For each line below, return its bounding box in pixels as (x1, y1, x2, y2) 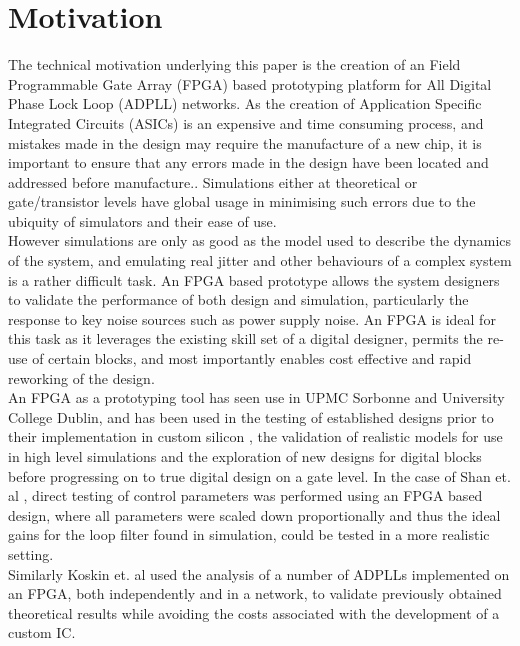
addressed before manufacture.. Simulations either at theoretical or (8, 171, 418, 192)
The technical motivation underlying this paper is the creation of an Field (8, 54, 461, 75)
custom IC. (8, 622, 76, 643)
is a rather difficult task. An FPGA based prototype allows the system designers (8, 269, 500, 290)
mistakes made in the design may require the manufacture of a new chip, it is (8, 132, 482, 153)
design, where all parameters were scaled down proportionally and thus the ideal (8, 504, 501, 525)
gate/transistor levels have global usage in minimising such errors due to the (8, 191, 476, 212)
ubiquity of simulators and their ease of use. (8, 210, 277, 231)
